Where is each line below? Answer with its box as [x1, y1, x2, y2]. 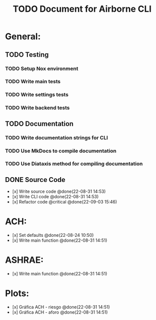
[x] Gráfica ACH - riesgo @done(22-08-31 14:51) [12, 304, 110, 310]
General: [5, 31, 41, 42]
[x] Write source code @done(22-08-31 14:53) [12, 188, 106, 194]
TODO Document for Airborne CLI [13, 3, 152, 15]
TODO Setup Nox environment [5, 65, 78, 72]
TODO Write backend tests [5, 104, 70, 111]
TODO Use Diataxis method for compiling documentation [5, 160, 143, 167]
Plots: [5, 288, 29, 299]
